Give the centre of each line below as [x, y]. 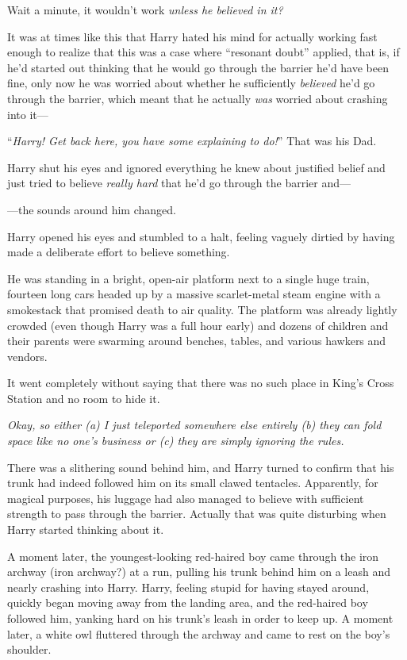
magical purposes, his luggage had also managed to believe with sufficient [186, 498]
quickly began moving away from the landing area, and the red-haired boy [188, 602]
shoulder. [29, 649]
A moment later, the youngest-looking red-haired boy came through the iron [193, 556]
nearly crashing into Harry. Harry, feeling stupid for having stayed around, [188, 587]
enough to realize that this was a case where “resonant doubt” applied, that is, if [203, 52]
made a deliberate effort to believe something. [119, 252]
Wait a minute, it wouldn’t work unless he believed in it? [145, 10]
